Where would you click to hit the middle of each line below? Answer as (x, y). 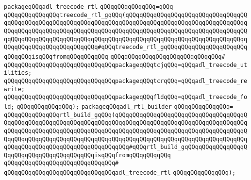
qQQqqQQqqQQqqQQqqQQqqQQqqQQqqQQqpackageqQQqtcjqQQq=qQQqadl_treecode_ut (126, 65)
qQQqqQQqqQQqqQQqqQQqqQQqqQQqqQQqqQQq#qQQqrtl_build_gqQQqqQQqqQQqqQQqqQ (126, 147)
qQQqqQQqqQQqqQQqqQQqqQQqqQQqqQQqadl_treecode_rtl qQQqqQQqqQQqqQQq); (120, 173)
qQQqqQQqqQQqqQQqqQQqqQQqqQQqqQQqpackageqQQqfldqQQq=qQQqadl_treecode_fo (126, 97)
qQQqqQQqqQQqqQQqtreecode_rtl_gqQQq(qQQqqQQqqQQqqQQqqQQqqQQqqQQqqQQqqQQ (126, 15)
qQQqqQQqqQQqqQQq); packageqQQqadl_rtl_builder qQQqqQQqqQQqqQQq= (125, 106)
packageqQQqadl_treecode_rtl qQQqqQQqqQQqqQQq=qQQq (89, 7)
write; (14, 89)
